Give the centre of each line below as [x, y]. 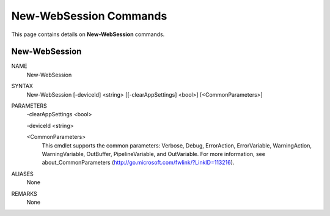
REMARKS [24, 193]
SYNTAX [22, 86]
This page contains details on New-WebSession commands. [88, 34]
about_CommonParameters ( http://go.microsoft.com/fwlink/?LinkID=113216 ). [138, 163]
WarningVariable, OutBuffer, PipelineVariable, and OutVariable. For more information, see [154, 154]
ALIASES [22, 174]
